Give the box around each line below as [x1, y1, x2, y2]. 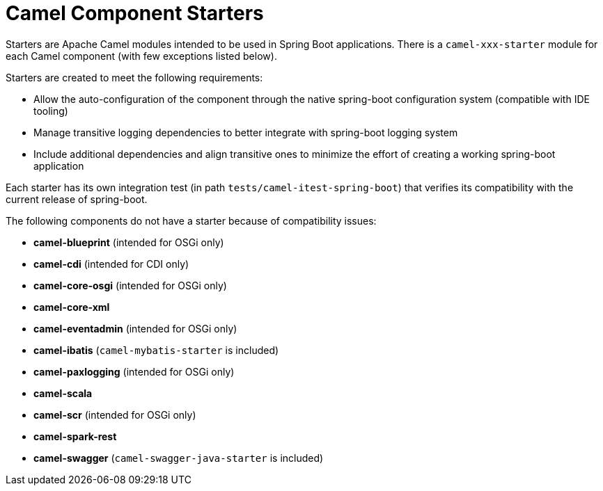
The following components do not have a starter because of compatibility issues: [6, 214, 377, 227]
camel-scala [33, 387, 93, 399]
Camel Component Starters [6, 1, 264, 25]
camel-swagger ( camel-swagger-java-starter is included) [33, 451, 324, 464]
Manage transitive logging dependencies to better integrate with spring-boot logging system [33, 126, 458, 138]
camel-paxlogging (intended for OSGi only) [33, 365, 235, 378]
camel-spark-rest [33, 430, 117, 442]
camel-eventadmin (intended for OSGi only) [33, 322, 237, 335]
